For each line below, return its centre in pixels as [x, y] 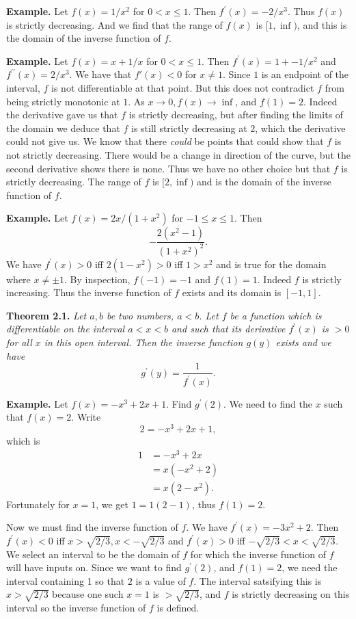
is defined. [178, 608]
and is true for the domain [271, 264]
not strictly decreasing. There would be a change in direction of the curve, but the [178, 154]
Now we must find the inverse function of [92, 527]
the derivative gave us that [62, 115]
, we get [112, 504]
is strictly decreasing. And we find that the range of [114, 24]
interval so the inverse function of [76, 608]
